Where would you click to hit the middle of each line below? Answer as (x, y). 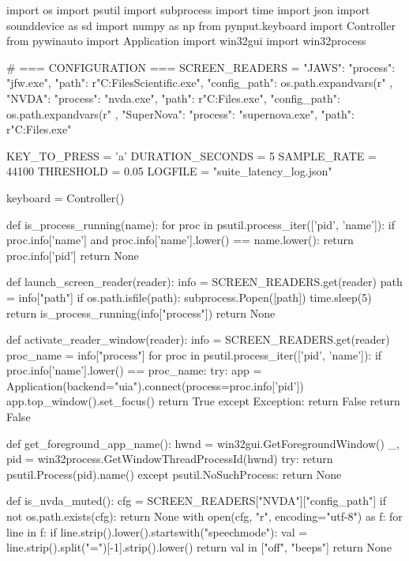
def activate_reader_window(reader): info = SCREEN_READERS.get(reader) (198, 339)
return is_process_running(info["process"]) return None (141, 313)
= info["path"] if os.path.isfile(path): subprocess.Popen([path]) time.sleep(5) (189, 297)
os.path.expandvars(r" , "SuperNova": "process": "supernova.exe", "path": (180, 113)
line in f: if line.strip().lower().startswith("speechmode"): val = (157, 531)
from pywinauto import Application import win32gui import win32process (186, 41)
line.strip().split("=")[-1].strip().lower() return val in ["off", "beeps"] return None (199, 547)
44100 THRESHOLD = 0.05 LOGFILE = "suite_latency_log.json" (169, 171)
